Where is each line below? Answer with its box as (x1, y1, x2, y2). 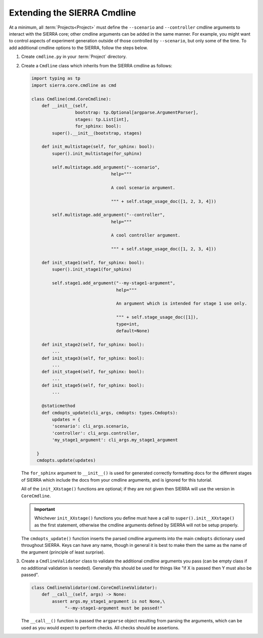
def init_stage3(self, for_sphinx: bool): (41, 355, 145, 361)
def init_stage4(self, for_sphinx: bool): (41, 369, 145, 375)
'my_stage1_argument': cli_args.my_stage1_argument (52, 437, 178, 443)
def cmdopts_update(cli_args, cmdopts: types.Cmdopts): (41, 410, 178, 415)
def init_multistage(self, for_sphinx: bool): (41, 144, 155, 150)
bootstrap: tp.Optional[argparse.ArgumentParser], (75, 110, 199, 116)
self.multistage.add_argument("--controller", (52, 212, 165, 218)
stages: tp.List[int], (75, 116, 129, 122)
